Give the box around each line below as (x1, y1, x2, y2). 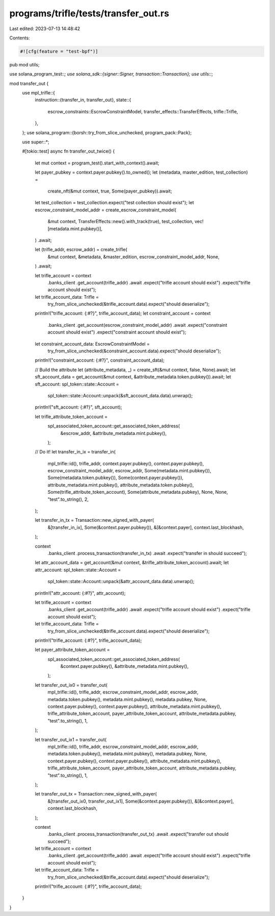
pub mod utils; (9, 61, 40, 67)
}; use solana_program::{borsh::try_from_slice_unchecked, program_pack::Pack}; (22, 129, 192, 135)
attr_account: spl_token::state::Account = (35, 567, 121, 573)
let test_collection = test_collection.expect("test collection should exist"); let (35, 200, 194, 206)
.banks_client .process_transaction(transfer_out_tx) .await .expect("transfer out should (47, 831, 229, 837)
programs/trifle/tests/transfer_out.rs (9, 8, 170, 19)
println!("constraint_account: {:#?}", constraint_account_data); (35, 357, 165, 364)
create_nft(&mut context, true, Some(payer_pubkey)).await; (47, 188, 173, 194)
